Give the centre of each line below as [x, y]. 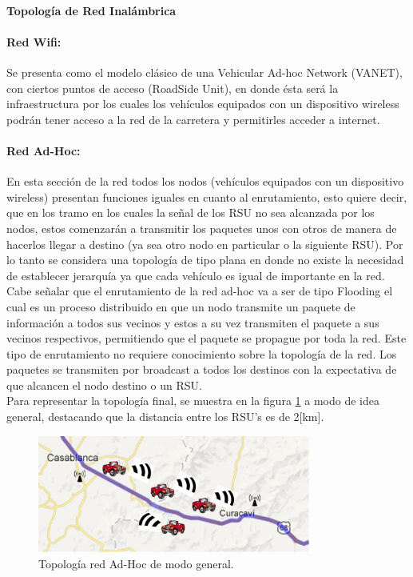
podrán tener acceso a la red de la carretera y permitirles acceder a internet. [193, 119]
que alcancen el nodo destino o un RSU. [104, 385]
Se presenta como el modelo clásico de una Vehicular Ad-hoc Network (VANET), [205, 72]
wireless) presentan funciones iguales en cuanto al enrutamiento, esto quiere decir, [207, 196]
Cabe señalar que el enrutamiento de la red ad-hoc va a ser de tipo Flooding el [200, 291]
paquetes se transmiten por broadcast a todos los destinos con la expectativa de [202, 369]
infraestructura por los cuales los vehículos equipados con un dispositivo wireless [203, 104]
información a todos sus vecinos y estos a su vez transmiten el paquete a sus [193, 322]
